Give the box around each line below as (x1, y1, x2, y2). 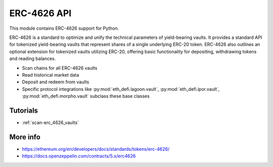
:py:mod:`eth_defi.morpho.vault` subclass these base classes (22, 93, 150, 99)
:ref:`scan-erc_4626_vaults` (22, 119, 79, 126)
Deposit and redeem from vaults (22, 79, 89, 85)
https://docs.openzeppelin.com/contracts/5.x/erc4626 (22, 153, 136, 159)
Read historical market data (22, 72, 79, 78)
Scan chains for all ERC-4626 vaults (22, 65, 98, 71)
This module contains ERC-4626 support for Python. (9, 25, 119, 31)
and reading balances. (9, 55, 56, 62)
